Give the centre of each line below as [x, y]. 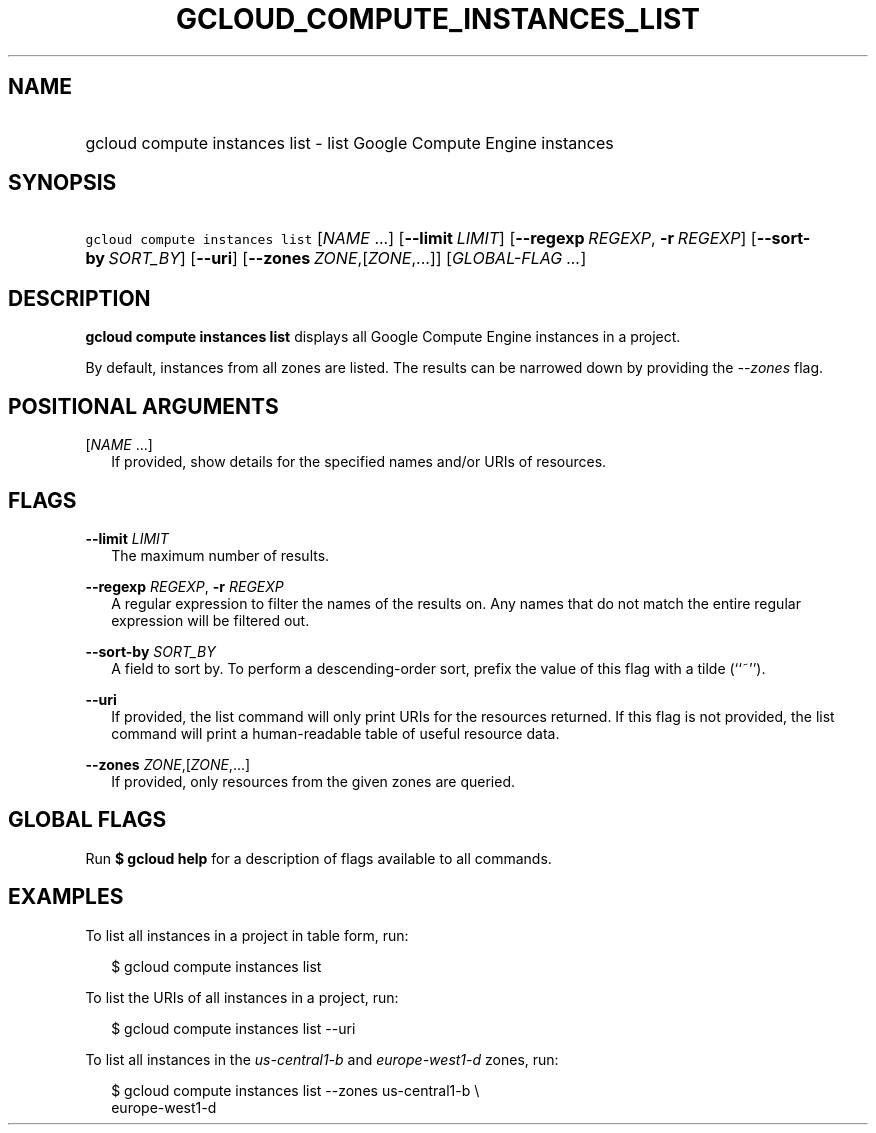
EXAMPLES [66, 897]
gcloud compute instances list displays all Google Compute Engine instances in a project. [383, 337]
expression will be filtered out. [210, 620]
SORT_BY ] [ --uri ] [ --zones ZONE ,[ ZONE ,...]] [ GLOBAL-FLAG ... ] [347, 258]
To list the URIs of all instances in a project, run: [242, 997]
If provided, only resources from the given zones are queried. [313, 781]
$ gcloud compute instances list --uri [233, 1028]
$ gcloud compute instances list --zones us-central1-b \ [295, 1090]
